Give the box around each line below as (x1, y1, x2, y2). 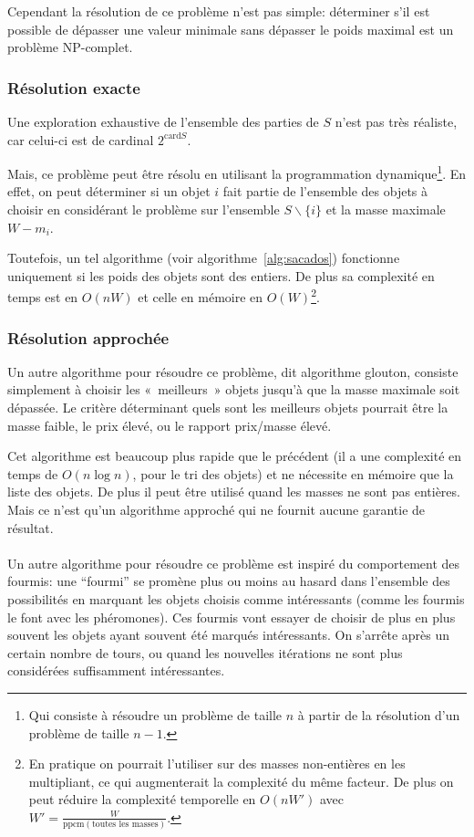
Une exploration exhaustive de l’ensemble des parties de (7, 112, 319, 131)
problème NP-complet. (7, 37, 133, 57)
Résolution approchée (7, 326, 170, 349)
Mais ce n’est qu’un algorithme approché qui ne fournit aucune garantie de (7, 500, 426, 519)
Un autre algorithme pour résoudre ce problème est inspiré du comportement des (7, 553, 460, 572)
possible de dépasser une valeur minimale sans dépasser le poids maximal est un (7, 19, 454, 38)
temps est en (7, 288, 78, 307)
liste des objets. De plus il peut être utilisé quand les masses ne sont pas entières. (7, 482, 460, 501)
